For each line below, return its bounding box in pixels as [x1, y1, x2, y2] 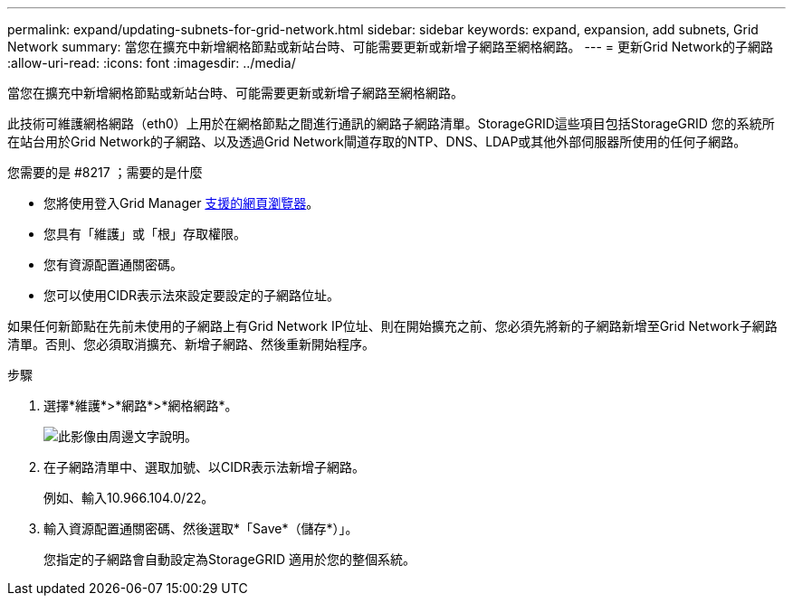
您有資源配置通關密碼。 [43, 257, 183, 272]
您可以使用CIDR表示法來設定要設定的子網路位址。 [43, 287, 340, 303]
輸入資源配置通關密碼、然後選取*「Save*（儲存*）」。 [43, 521, 358, 536]
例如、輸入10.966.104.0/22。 [43, 490, 215, 505]
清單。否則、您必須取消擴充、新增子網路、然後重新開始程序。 [7, 336, 375, 352]
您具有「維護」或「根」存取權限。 [43, 226, 246, 241]
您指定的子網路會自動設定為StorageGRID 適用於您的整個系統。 [43, 551, 416, 567]
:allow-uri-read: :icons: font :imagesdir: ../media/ [7, 55, 296, 71]
